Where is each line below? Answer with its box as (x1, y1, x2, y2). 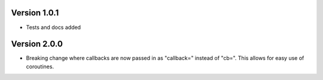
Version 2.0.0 (11, 39, 63, 49)
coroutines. (26, 63, 54, 70)
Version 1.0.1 (11, 8, 59, 18)
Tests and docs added (26, 24, 81, 31)
